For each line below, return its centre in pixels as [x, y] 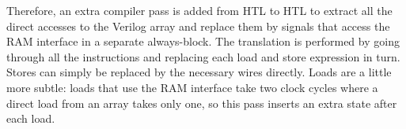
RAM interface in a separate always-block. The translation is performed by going [203, 41]
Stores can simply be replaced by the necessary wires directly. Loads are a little [199, 72]
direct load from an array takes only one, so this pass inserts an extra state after [202, 103]
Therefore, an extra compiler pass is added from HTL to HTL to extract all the [199, 10]
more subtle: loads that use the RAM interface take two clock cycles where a [192, 87]
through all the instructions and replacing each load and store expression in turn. [203, 56]
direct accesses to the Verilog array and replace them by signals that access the [198, 26]
